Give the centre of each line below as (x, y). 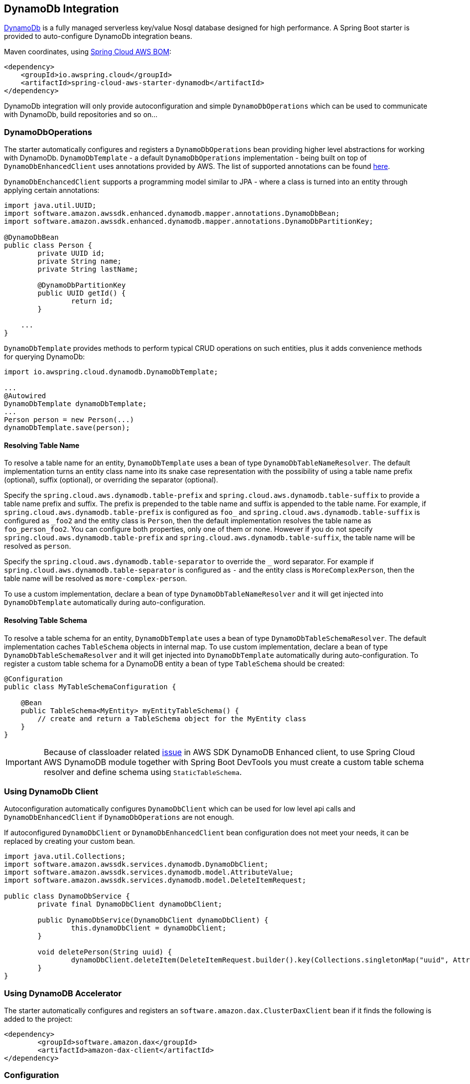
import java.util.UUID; (50, 206)
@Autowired (25, 396)
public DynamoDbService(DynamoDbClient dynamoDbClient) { (153, 920)
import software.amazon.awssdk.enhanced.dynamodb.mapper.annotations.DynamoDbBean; (172, 214)
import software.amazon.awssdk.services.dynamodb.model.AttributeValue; (149, 872)
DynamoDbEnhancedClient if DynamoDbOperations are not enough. (119, 817)
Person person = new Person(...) (69, 420)
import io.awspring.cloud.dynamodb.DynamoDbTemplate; (111, 372)
